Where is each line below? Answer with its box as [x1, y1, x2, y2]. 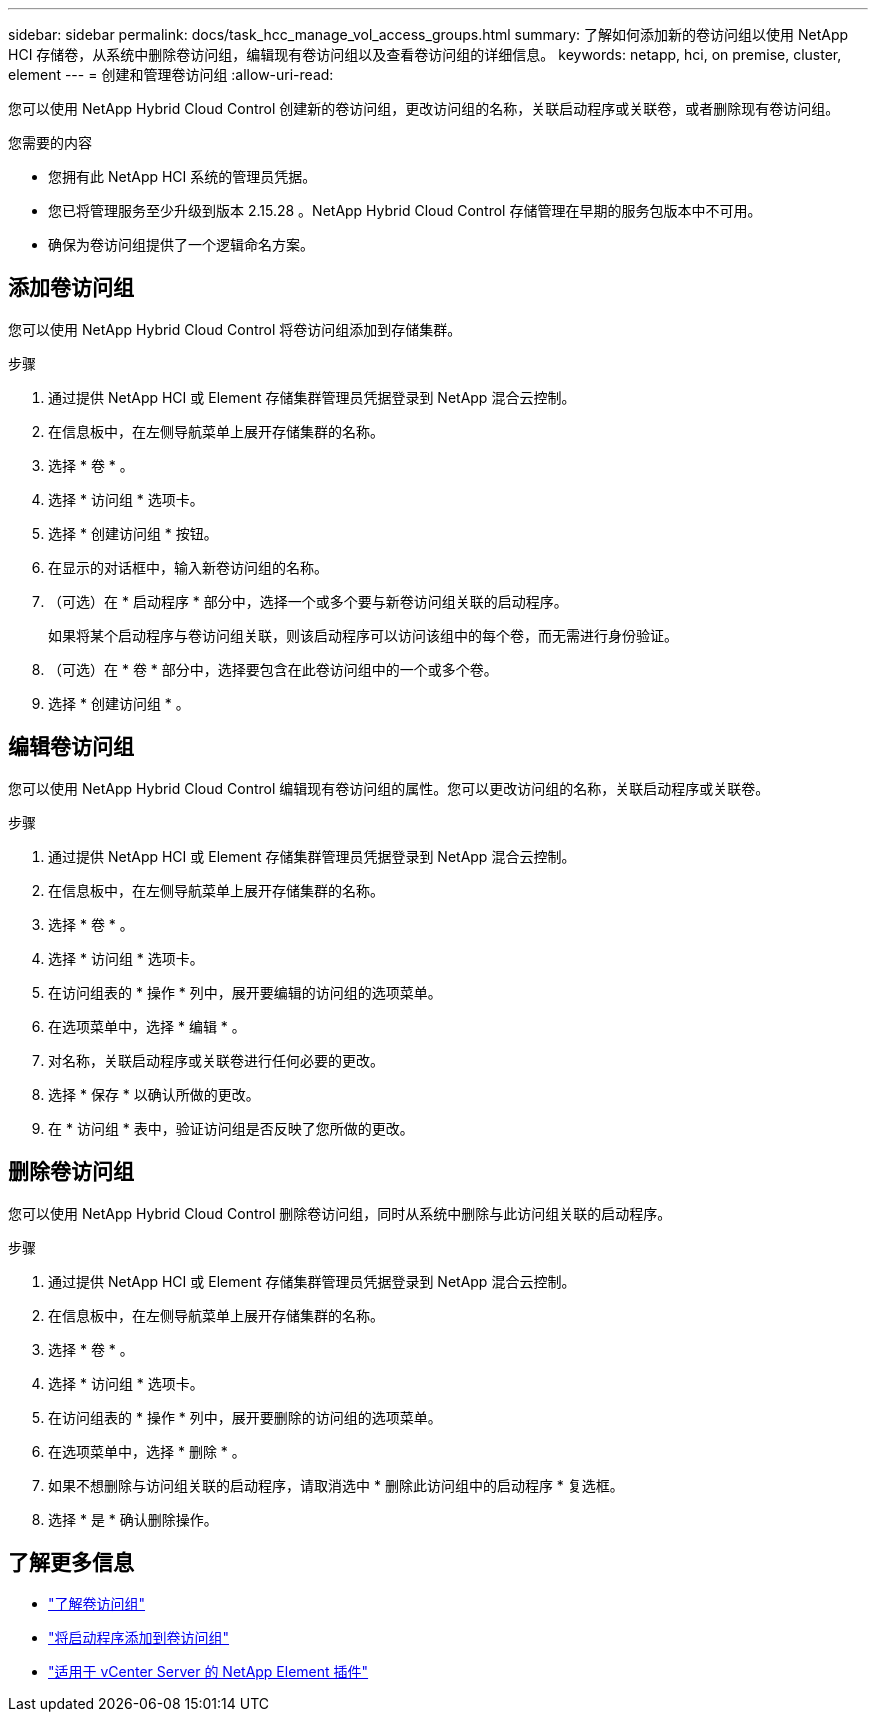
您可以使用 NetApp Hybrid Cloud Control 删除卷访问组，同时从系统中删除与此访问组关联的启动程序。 [8, 1204, 672, 1222]
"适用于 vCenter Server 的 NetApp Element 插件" [48, 1663, 369, 1681]
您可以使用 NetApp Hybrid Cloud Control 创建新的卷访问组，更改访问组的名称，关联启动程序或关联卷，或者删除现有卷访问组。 [8, 100, 840, 117]
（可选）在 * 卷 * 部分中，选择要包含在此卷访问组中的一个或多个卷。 [48, 660, 498, 678]
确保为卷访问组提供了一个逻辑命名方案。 [48, 236, 314, 253]
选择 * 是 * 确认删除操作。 [48, 1510, 218, 1528]
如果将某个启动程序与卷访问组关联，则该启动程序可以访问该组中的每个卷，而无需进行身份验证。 [48, 626, 678, 644]
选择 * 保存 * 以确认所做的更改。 [48, 1085, 260, 1103]
